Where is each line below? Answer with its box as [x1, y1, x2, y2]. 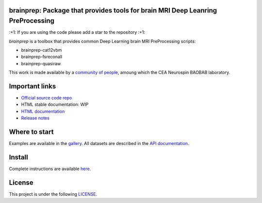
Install [9, 153, 29, 161]
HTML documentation [21, 108, 65, 114]
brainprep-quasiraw [21, 60, 61, 66]
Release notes [21, 115, 49, 121]
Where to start [9, 128, 54, 136]
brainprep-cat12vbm [21, 47, 62, 53]
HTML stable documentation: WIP [21, 101, 89, 107]
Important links [9, 82, 56, 90]
